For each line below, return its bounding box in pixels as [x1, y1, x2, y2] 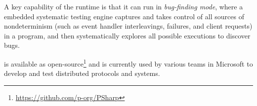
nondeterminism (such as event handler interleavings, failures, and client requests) [4, 21, 253, 31]
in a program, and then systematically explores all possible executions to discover [4, 30, 251, 40]
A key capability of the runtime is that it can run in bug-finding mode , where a [4, 1, 243, 11]
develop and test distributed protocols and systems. [4, 68, 160, 78]
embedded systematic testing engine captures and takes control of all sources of [4, 11, 244, 21]
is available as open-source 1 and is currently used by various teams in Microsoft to [4, 57, 253, 69]
